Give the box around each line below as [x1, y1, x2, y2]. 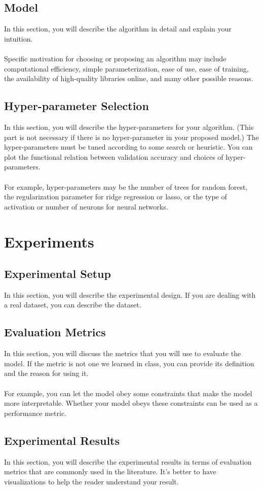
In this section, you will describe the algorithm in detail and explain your [4, 23, 232, 34]
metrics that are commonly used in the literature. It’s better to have [4, 466, 216, 477]
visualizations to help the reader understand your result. [4, 476, 179, 486]
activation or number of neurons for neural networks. [4, 201, 168, 212]
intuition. [4, 33, 33, 44]
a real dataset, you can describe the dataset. [4, 299, 141, 310]
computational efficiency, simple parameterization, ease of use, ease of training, [4, 63, 249, 74]
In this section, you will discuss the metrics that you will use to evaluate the [4, 348, 241, 359]
